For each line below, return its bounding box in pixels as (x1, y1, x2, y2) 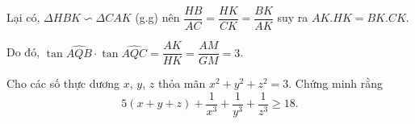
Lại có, (6, 9, 40, 26)
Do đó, (6, 43, 40, 60)
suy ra (277, 9, 308, 26)
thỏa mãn (157, 75, 206, 92)
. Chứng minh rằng (288, 75, 384, 92)
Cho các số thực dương (6, 75, 120, 92)
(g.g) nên (135, 9, 180, 26)
